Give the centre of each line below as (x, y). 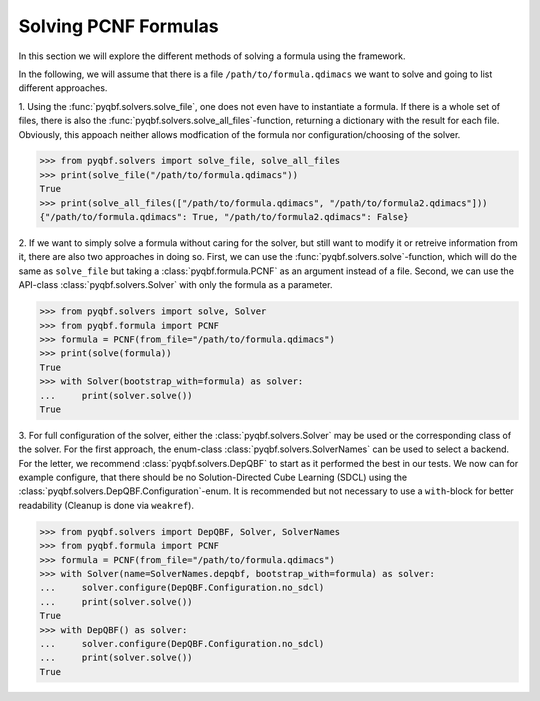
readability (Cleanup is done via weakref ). (106, 505)
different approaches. (63, 88)
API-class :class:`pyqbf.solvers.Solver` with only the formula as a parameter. (175, 285)
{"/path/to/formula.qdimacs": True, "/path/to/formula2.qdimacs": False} (224, 217)
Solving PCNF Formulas (118, 26)
